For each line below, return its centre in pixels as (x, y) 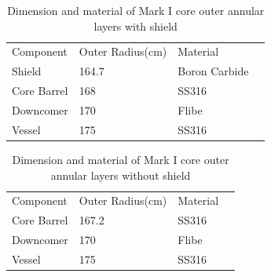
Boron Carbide (213, 71)
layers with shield (135, 26)
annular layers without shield (121, 175)
